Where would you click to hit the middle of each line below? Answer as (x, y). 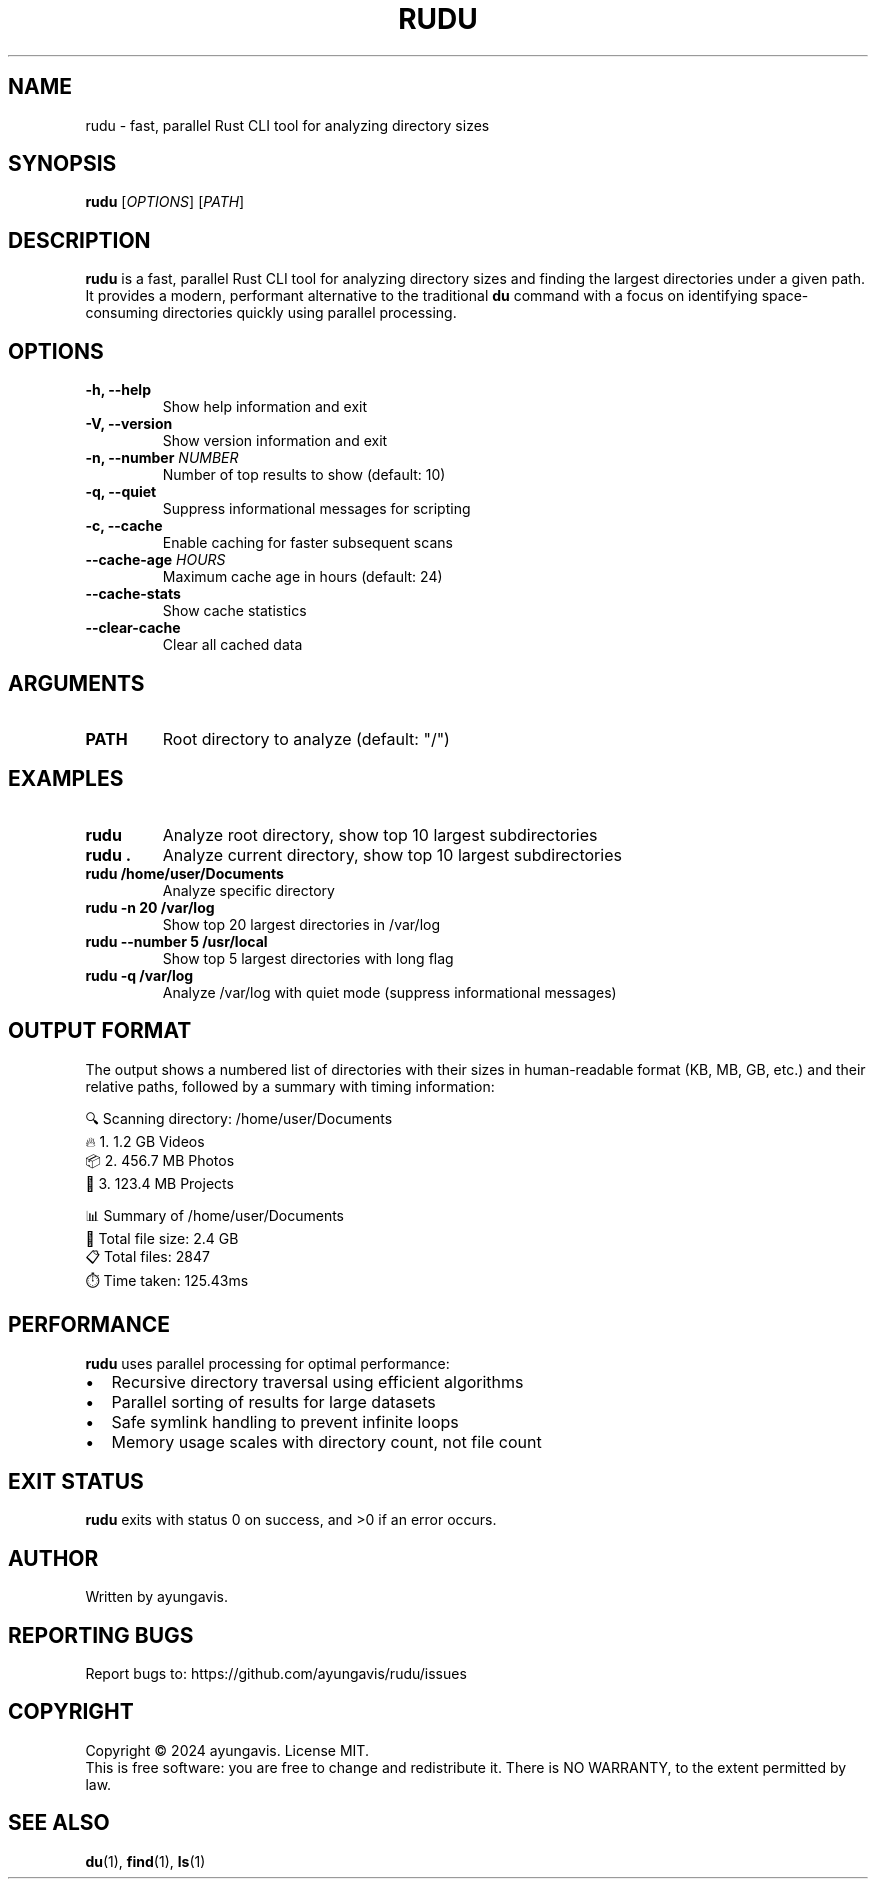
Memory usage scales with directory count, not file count (326, 1441)
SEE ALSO (59, 1823)
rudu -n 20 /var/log (150, 907)
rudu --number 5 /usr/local (176, 941)
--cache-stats (133, 594)
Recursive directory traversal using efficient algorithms (317, 1381)
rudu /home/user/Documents (184, 873)
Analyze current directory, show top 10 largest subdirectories (392, 854)
